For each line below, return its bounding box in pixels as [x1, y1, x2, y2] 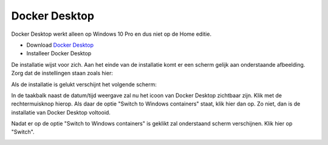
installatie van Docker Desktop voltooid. [11, 109, 111, 116]
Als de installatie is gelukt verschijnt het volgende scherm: [11, 81, 157, 88]
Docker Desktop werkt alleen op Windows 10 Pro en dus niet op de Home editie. [11, 30, 212, 38]
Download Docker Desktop [26, 41, 94, 49]
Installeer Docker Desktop [26, 50, 92, 57]
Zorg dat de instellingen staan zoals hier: [11, 70, 114, 77]
